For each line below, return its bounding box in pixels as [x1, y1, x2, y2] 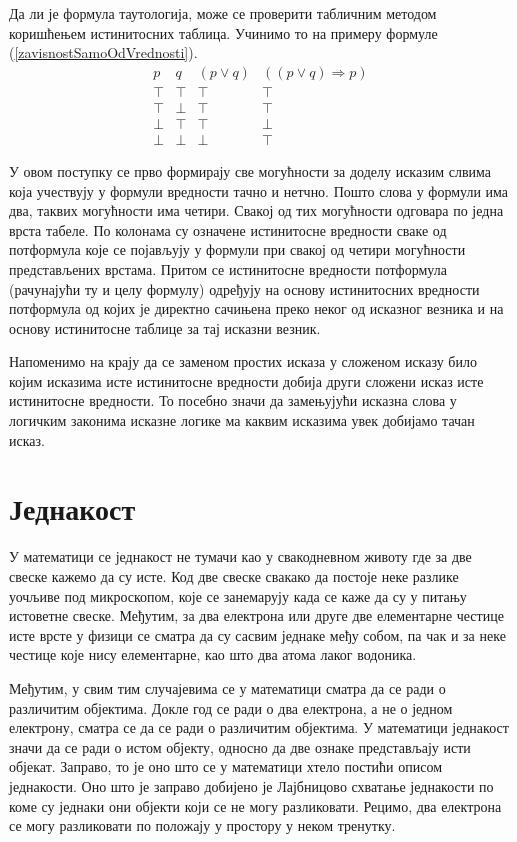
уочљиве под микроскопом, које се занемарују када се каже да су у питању [9, 585, 467, 606]
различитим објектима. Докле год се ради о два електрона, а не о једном [9, 697, 453, 718]
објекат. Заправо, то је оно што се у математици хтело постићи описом [9, 756, 443, 777]
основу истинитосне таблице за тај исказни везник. [9, 317, 321, 338]
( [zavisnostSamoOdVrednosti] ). [9, 42, 198, 63]
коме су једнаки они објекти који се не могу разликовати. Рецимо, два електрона [9, 795, 502, 816]
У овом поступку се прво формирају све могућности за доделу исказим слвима [9, 160, 491, 181]
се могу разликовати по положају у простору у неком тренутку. [9, 815, 396, 836]
